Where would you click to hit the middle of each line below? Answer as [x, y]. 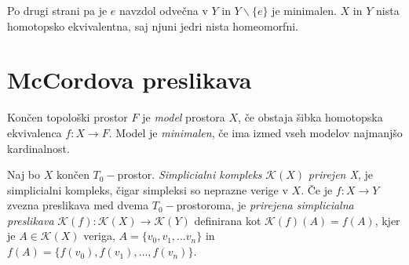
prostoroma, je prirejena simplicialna [265, 205]
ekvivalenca [35, 132]
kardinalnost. [38, 148]
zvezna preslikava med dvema [78, 205]
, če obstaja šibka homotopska [310, 117]
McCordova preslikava [130, 80]
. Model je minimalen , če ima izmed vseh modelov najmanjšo [256, 132]
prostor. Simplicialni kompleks [190, 174]
